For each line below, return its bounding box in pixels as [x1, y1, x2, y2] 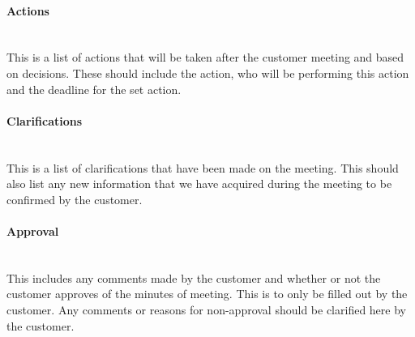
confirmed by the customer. [6, 190, 143, 207]
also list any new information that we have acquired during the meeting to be [6, 175, 392, 192]
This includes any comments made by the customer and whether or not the [6, 269, 381, 286]
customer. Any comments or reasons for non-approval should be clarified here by [6, 301, 406, 318]
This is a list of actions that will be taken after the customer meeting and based [6, 49, 404, 66]
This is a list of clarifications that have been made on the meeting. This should [6, 159, 399, 176]
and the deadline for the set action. [6, 80, 182, 97]
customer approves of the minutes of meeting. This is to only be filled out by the [6, 285, 408, 302]
